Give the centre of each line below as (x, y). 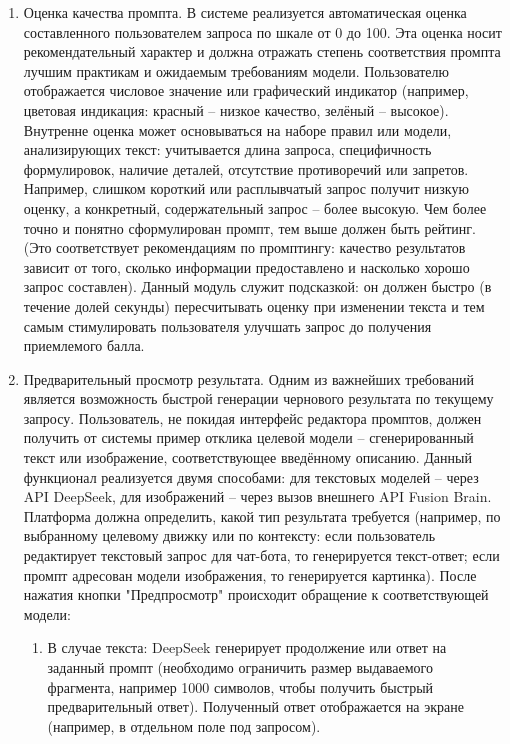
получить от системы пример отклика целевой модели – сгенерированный (248, 437)
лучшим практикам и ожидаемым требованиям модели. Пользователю (236, 70)
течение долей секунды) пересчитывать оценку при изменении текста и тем (254, 305)
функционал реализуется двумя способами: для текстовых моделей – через (251, 476)
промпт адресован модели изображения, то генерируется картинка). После (250, 574)
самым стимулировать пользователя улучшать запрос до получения (227, 325)
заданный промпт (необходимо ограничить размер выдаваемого (240, 667)
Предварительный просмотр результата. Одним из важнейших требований (249, 378)
